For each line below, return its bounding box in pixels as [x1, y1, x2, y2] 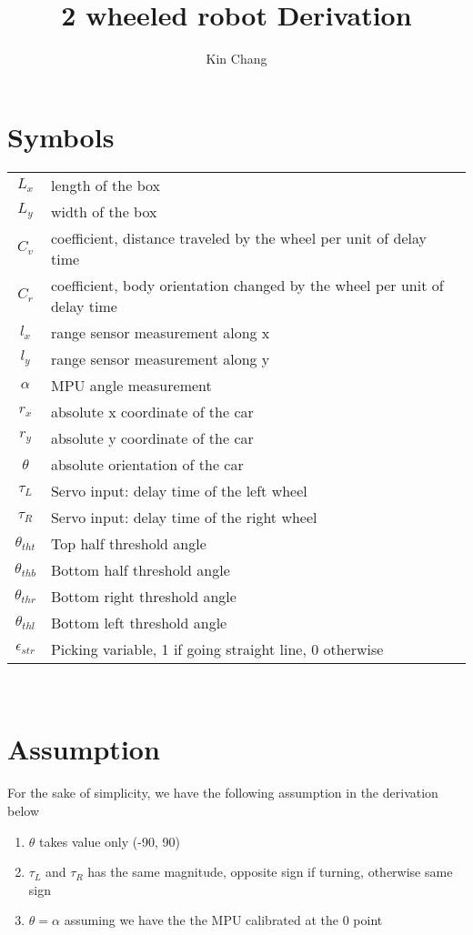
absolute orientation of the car [50, 453, 244, 475]
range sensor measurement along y [50, 347, 270, 369]
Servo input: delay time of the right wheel [50, 506, 317, 528]
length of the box [50, 174, 160, 196]
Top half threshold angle [50, 532, 206, 554]
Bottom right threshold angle [50, 585, 236, 607]
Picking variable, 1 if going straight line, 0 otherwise [50, 638, 384, 659]
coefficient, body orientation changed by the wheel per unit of [50, 274, 444, 296]
